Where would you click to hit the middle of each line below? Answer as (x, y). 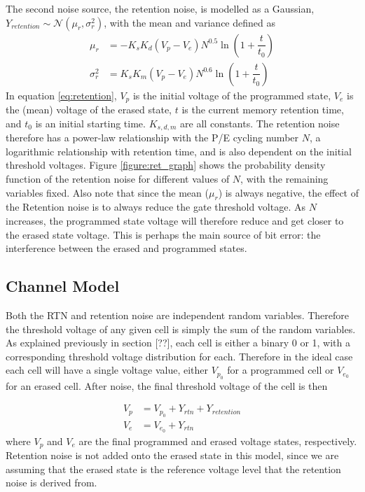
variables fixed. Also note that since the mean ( (107, 192)
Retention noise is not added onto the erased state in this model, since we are (172, 455)
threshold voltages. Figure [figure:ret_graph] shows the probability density (166, 165)
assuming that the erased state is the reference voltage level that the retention (173, 469)
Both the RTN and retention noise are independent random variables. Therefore (178, 315)
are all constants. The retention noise (260, 123)
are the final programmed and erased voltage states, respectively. (218, 441)
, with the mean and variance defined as (190, 22)
